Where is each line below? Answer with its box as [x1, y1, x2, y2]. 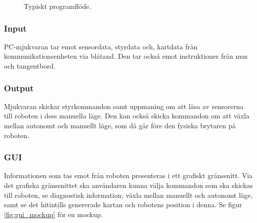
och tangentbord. [4, 61, 56, 71]
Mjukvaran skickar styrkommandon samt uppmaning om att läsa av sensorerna [4, 101, 244, 111]
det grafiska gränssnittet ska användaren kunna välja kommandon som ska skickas [4, 180, 253, 190]
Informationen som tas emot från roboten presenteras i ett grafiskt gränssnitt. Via [4, 170, 253, 181]
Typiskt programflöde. [24, 1, 91, 11]
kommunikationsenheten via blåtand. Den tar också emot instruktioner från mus [4, 51, 248, 61]
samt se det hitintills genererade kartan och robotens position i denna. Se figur [4, 199, 242, 210]
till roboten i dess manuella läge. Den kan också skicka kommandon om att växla [4, 111, 250, 121]
